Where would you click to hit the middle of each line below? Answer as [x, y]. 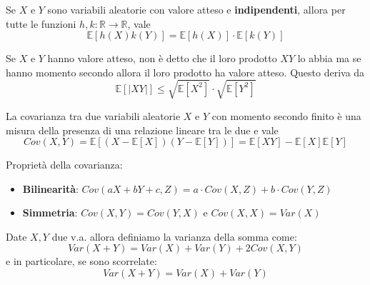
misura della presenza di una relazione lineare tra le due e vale [142, 130]
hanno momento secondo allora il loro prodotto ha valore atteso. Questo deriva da [185, 72]
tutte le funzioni [41, 23]
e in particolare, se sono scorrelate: [81, 261]
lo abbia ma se [329, 58]
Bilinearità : [50, 188]
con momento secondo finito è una [286, 115]
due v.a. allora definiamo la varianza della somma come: [174, 236]
